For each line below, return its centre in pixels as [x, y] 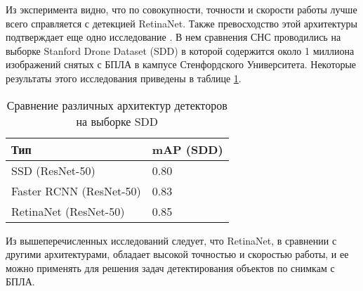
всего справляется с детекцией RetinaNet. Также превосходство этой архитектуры [181, 23]
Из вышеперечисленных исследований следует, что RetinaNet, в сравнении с [171, 240]
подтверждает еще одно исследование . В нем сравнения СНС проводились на [173, 37]
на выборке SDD [117, 121]
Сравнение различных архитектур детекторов [117, 105]
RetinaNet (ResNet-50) [68, 211]
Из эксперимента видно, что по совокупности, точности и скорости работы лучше [181, 9]
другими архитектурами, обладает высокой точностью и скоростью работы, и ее [177, 254]
